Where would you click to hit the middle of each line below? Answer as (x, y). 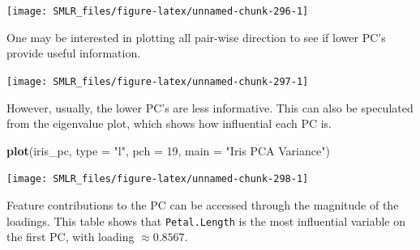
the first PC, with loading (71, 237)
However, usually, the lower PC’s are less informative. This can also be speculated (210, 107)
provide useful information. (74, 53)
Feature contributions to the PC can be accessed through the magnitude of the (203, 204)
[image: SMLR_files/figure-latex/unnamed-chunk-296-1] (158, 11)
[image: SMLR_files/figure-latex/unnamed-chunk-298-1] (158, 179)
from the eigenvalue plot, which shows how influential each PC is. (169, 123)
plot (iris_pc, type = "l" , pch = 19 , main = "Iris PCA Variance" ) (168, 150)
